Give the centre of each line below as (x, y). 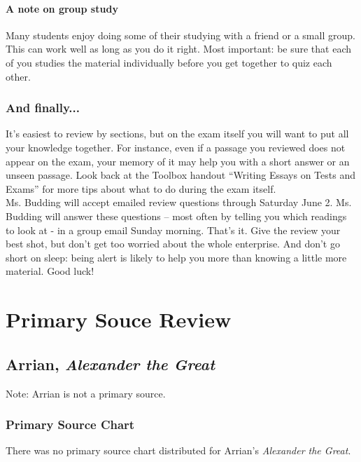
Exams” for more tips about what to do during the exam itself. (141, 188)
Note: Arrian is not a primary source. (86, 393)
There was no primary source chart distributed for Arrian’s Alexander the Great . (178, 450)
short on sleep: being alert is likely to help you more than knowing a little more (176, 257)
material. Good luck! (50, 271)
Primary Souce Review (119, 319)
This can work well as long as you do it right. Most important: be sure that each (179, 49)
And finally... (43, 108)
